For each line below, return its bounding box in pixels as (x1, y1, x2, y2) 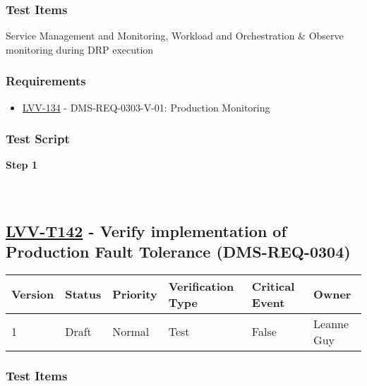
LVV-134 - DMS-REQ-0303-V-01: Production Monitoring (22, 99, 270, 114)
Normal (112, 323, 150, 340)
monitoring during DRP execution (6, 42, 154, 56)
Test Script (6, 130, 70, 147)
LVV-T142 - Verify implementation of (6, 219, 287, 241)
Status (65, 286, 102, 303)
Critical (251, 277, 295, 294)
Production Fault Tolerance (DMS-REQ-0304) (6, 241, 351, 262)
